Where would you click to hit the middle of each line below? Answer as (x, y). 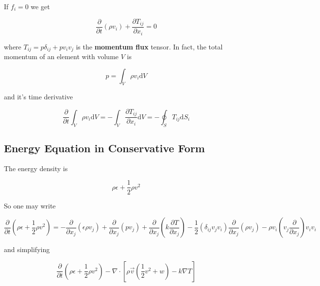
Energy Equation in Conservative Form (104, 148)
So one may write (30, 205)
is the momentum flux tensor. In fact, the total (149, 46)
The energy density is (36, 168)
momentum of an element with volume (61, 56)
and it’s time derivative (39, 97)
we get (40, 6)
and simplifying (27, 249)
